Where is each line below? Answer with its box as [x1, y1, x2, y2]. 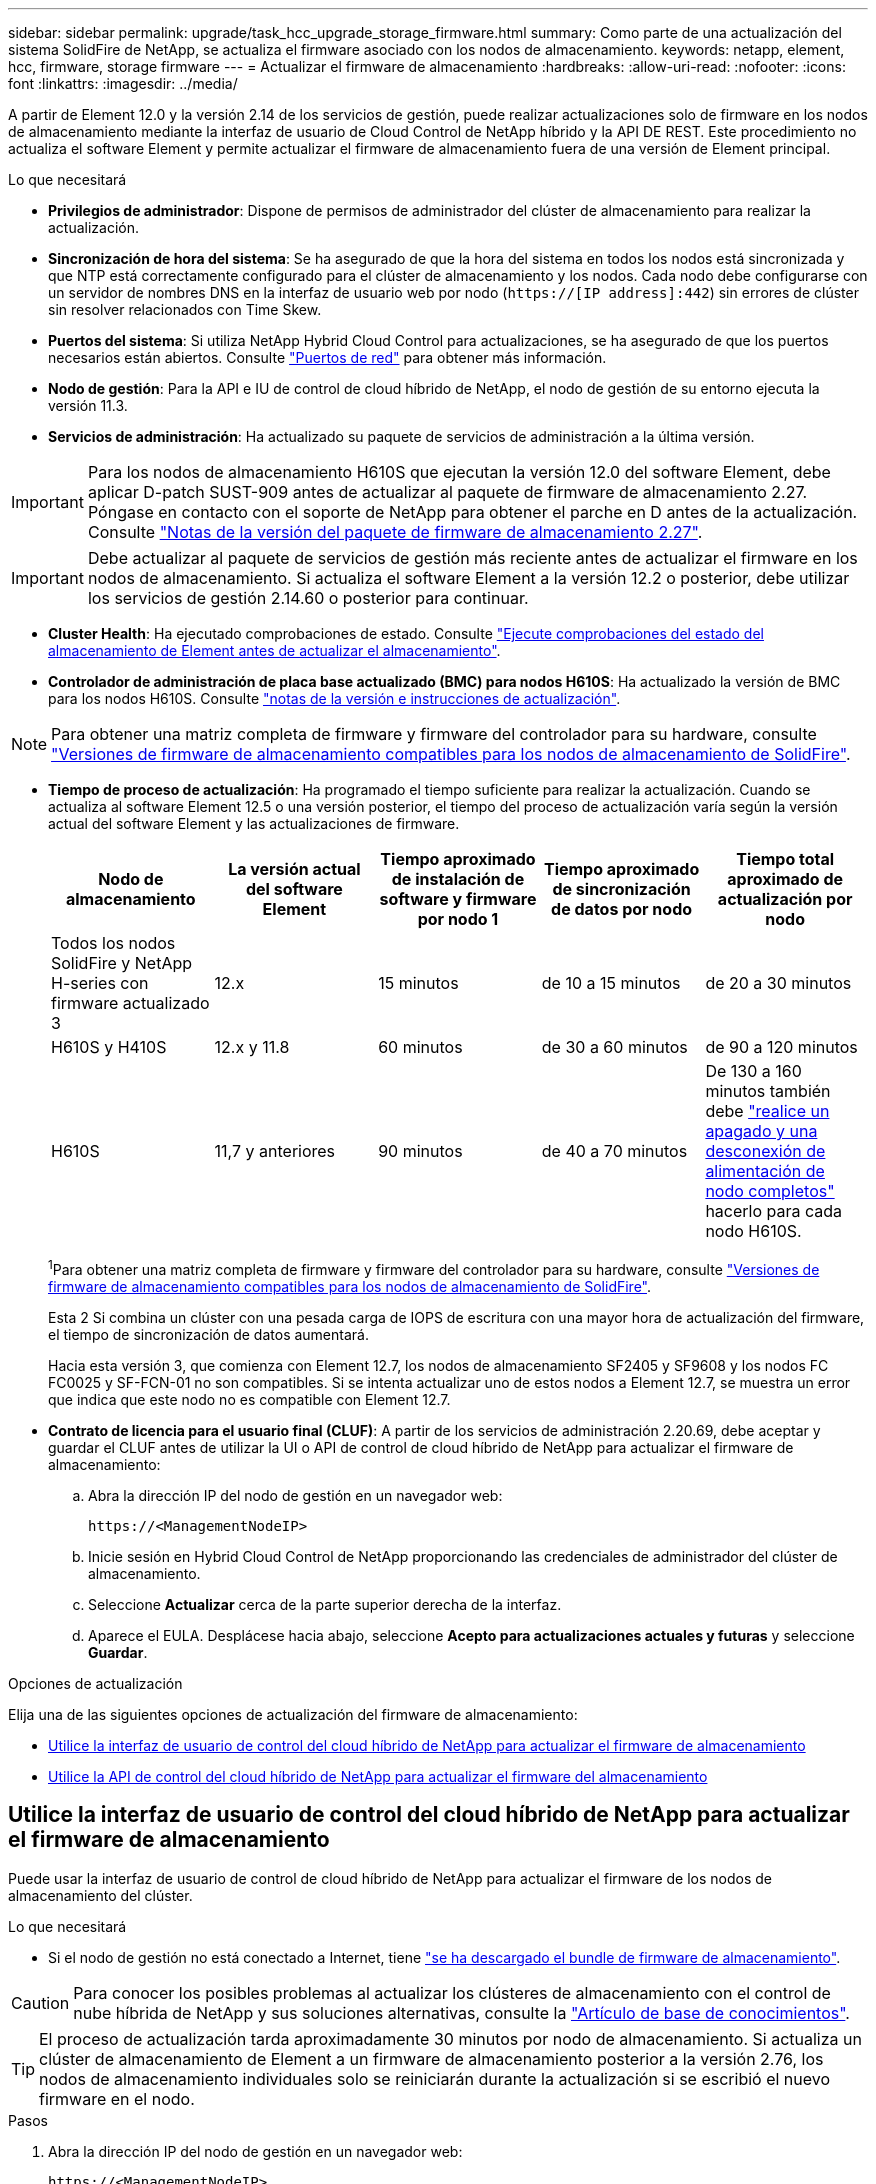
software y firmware [379, 889, 537, 909]
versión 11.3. [48, 397, 128, 414]
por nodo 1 [417, 909, 499, 929]
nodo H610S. [705, 1221, 802, 1241]
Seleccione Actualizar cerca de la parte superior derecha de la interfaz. [88, 1595, 562, 1613]
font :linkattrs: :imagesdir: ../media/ [8, 75, 238, 92]
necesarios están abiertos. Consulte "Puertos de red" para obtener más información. [48, 349, 607, 366]
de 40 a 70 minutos [541, 1141, 688, 1161]
